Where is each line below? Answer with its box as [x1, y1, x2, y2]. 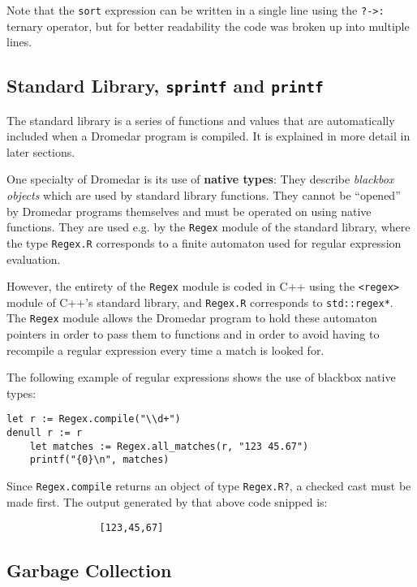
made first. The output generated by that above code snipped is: [6, 493, 328, 510]
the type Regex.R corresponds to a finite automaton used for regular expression [6, 234, 402, 251]
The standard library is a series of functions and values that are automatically [6, 111, 395, 128]
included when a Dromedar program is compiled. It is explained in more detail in [6, 127, 411, 145]
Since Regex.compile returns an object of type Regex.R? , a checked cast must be [6, 477, 411, 494]
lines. [6, 33, 32, 50]
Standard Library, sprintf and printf [6, 73, 324, 98]
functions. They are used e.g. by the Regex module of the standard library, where [6, 218, 411, 235]
